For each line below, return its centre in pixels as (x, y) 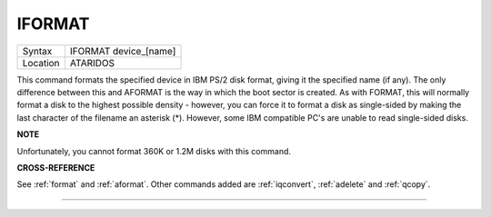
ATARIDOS (92, 63)
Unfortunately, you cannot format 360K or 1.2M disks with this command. (154, 151)
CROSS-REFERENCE (56, 167)
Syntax (37, 51)
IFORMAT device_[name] (123, 51)
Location (41, 63)
